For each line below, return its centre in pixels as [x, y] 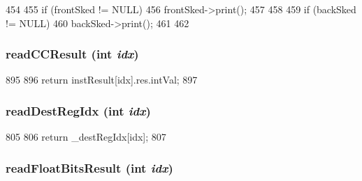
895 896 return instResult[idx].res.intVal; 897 [102, 80]
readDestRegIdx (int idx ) [78, 110]
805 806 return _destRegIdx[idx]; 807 [86, 137]
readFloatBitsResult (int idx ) [89, 167]
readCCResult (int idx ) [72, 54]
